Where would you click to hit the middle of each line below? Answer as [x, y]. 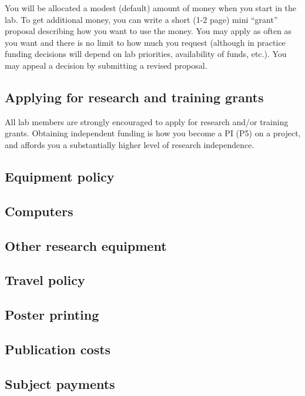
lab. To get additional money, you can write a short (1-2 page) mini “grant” [141, 19]
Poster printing [52, 315]
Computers [39, 211]
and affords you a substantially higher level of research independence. [130, 144]
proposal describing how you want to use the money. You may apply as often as [148, 31]
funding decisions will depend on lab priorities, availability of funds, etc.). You [146, 54]
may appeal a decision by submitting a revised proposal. [106, 65]
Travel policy [45, 280]
